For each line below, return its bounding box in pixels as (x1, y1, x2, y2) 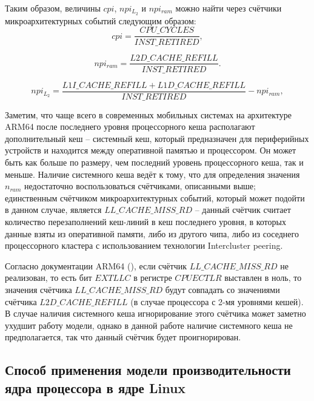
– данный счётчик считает (195, 203, 291, 216)
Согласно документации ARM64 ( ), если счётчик (5, 259, 187, 272)
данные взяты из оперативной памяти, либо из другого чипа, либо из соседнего (5, 227, 299, 240)
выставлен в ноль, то (224, 271, 302, 284)
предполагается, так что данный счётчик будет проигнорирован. (5, 331, 241, 343)
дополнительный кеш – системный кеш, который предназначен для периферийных (5, 132, 309, 144)
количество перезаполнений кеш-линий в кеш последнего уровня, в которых (5, 215, 286, 227)
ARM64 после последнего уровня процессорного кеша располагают (5, 120, 255, 133)
